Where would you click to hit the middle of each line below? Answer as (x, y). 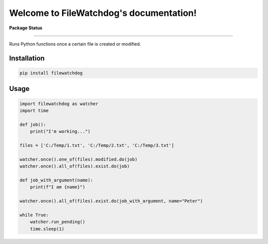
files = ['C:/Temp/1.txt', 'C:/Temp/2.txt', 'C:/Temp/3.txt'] (97, 145)
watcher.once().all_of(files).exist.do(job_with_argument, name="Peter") (111, 201)
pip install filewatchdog (51, 73)
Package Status (26, 28)
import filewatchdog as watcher (59, 104)
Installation (27, 58)
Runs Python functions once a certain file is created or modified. (75, 44)
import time (34, 110)
